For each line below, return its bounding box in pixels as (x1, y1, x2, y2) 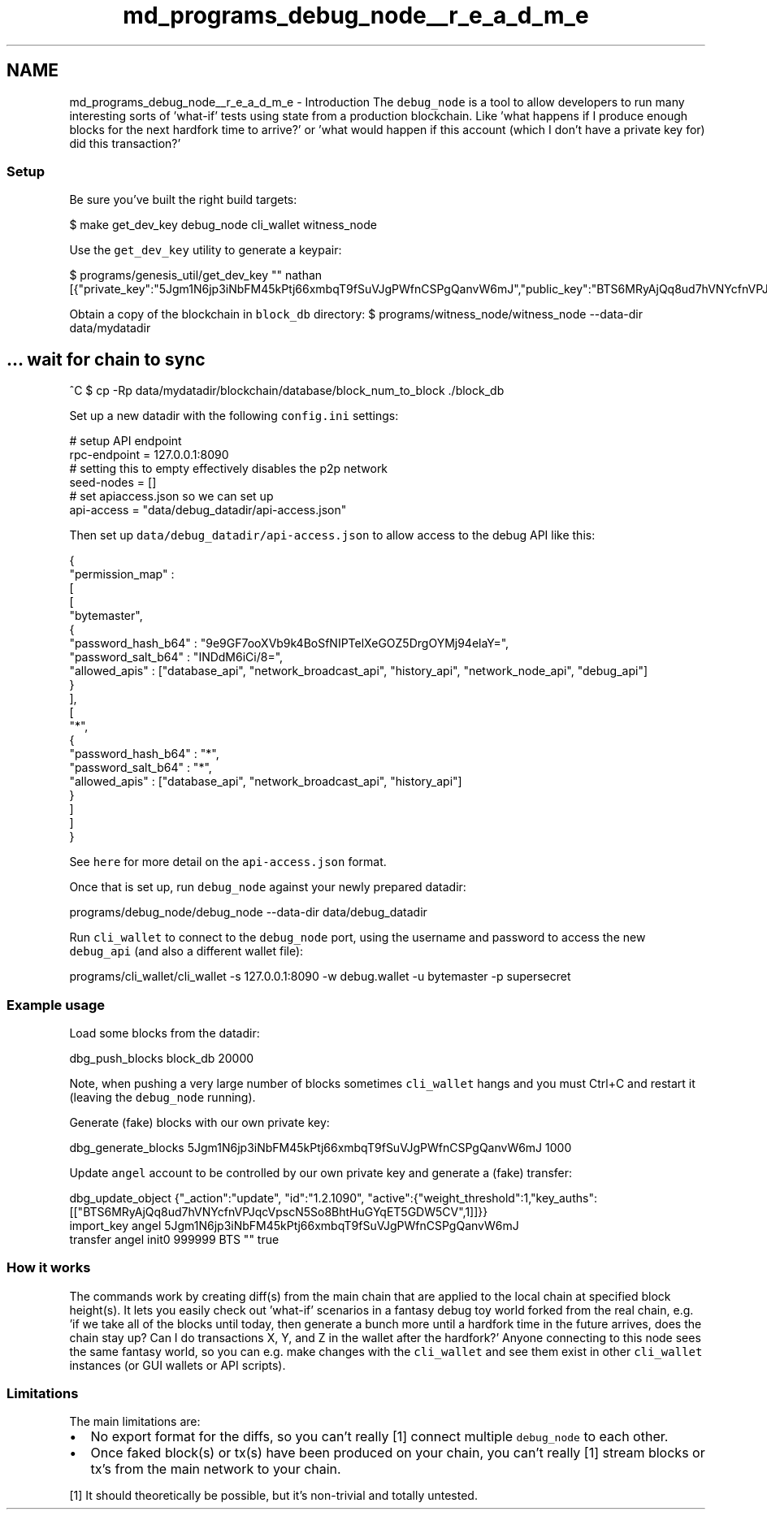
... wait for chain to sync (6, 349, 206, 370)
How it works (6, 1259, 91, 1276)
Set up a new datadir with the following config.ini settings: (69, 409, 399, 423)
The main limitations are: (69, 1414, 201, 1429)
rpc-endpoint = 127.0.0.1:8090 (69, 448, 229, 462)
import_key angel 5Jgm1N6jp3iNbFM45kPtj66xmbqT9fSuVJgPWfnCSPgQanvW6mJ (69, 1218, 519, 1232)
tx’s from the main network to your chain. (90, 1461, 341, 1478)
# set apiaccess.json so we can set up (69, 489, 274, 504)
